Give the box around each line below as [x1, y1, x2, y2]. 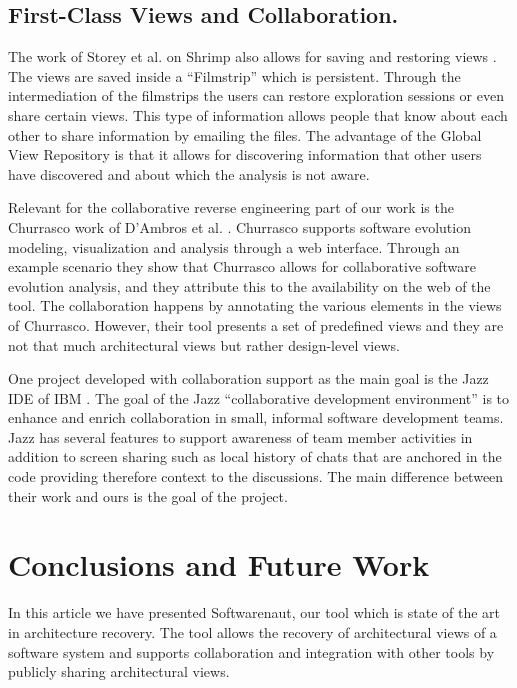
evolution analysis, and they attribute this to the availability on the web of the [8, 275, 491, 296]
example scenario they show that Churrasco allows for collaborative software [8, 256, 477, 277]
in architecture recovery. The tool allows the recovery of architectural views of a [8, 621, 497, 642]
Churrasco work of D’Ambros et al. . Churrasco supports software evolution [8, 216, 471, 237]
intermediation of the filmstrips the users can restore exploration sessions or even [8, 85, 504, 106]
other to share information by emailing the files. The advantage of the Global [8, 124, 482, 145]
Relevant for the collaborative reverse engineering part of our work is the [8, 197, 454, 218]
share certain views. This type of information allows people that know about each [8, 104, 508, 125]
